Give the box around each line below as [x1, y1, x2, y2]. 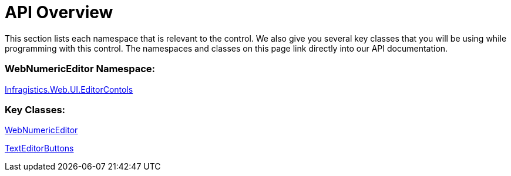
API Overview [5, 2, 113, 22]
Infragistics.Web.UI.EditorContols [5, 84, 133, 94]
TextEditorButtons [5, 143, 74, 154]
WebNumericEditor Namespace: [5, 63, 156, 75]
